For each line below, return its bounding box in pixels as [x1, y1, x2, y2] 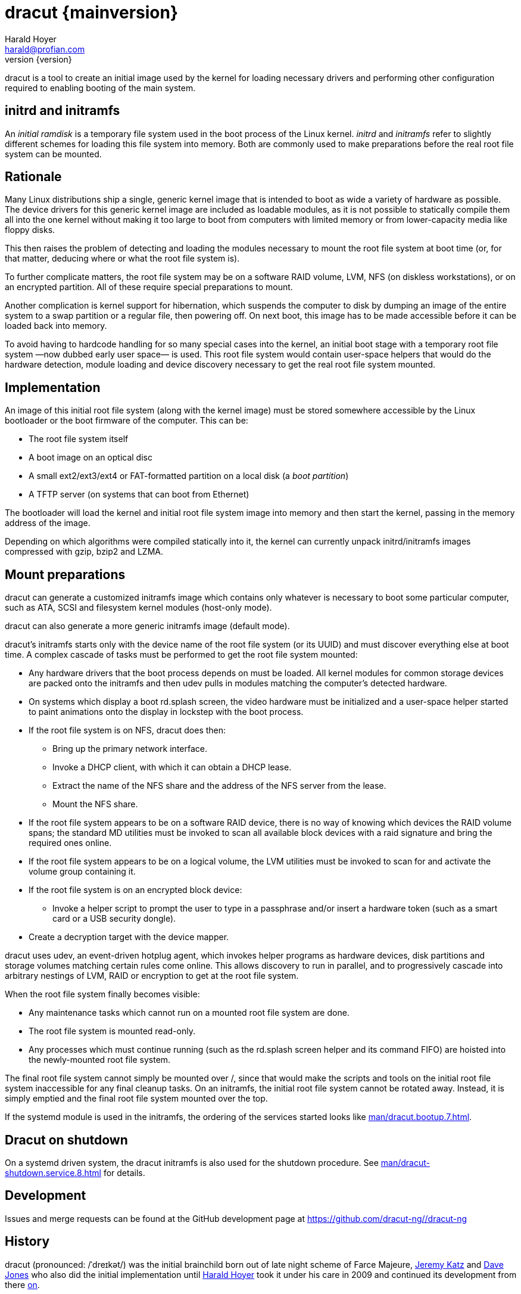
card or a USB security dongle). [52, 913, 176, 924]
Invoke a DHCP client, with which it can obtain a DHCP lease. [52, 762, 292, 773]
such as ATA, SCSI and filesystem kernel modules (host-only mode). [5, 602, 272, 613]
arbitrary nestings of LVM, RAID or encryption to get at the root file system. [5, 970, 299, 981]
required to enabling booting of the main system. [5, 82, 196, 93]
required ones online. [29, 838, 112, 848]
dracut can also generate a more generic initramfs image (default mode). [5, 621, 290, 632]
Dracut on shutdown [5, 1132, 128, 1147]
